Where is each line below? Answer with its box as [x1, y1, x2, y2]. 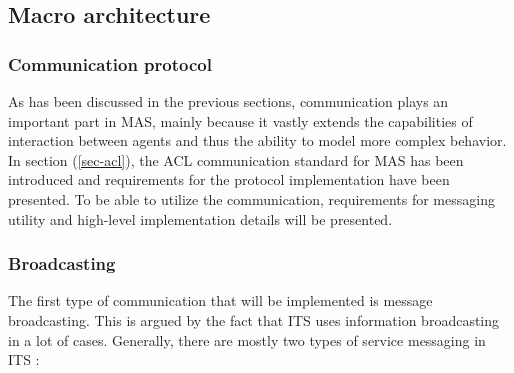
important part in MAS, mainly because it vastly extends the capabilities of [8, 110, 473, 131]
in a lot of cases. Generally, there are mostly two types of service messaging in [8, 329, 486, 350]
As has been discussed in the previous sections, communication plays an [8, 91, 449, 111]
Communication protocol [8, 51, 212, 76]
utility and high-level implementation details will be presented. [8, 208, 393, 229]
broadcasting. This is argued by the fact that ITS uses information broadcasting [8, 309, 500, 330]
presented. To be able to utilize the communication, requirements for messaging [8, 188, 495, 209]
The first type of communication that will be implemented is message [8, 290, 433, 311]
